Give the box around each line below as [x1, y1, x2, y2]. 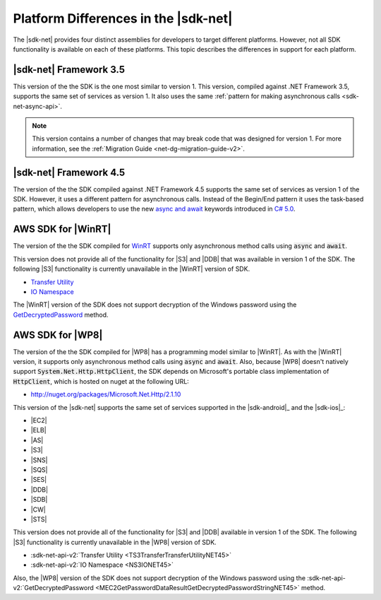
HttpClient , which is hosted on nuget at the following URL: [13, 377, 190, 385]
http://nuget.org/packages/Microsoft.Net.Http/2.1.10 [30, 390, 181, 399]
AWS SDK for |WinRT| [13, 223, 111, 235]
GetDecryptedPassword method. [13, 310, 109, 319]
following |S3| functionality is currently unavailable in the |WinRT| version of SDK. [13, 265, 250, 273]
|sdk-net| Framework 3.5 [13, 64, 125, 76]
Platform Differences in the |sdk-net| [13, 11, 233, 26]
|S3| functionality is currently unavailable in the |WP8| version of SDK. [13, 538, 217, 546]
